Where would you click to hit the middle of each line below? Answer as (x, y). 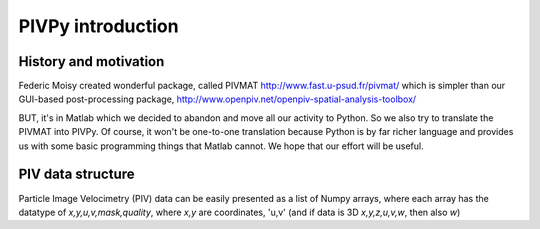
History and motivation (91, 61)
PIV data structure (76, 174)
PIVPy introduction (98, 26)
